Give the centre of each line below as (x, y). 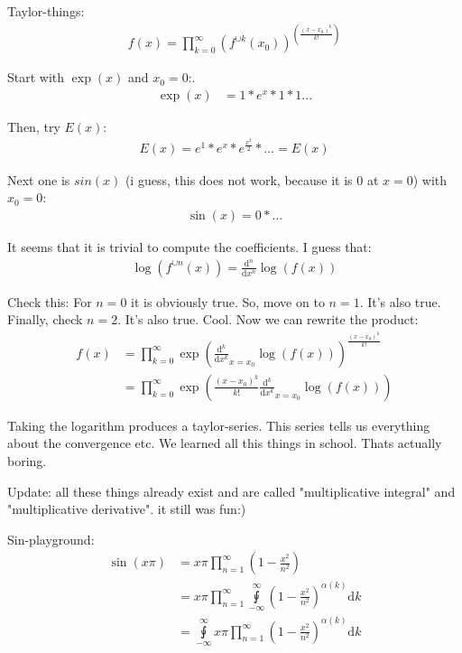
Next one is (39, 179)
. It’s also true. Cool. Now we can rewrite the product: (268, 319)
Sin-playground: (51, 539)
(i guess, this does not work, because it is (239, 179)
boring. (27, 460)
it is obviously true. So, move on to (228, 301)
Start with (36, 77)
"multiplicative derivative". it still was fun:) (127, 509)
